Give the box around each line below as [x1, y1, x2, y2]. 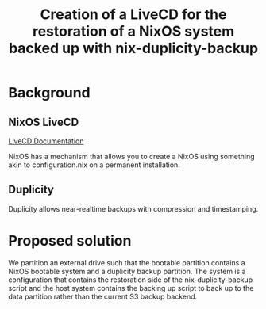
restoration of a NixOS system [32, 22, 235, 40]
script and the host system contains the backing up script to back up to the [8, 283, 254, 292]
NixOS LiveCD [8, 115, 79, 128]
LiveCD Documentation [8, 136, 84, 146]
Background [8, 84, 91, 102]
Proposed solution [8, 232, 132, 250]
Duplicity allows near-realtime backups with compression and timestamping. [8, 204, 259, 213]
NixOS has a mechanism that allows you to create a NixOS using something [8, 152, 255, 161]
